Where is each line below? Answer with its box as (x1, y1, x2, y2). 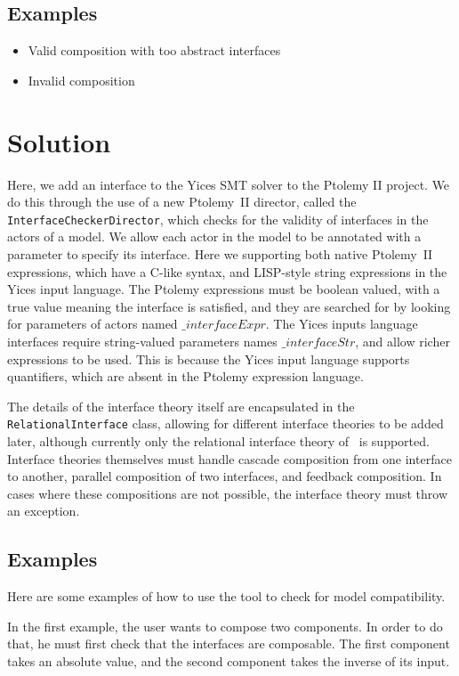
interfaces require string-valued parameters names (7, 331, 278, 350)
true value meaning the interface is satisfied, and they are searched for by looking (7, 297, 451, 315)
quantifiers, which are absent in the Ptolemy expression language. (7, 367, 364, 386)
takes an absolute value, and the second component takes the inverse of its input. (7, 651, 450, 670)
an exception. (7, 501, 80, 520)
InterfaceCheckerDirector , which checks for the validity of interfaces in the (7, 209, 429, 228)
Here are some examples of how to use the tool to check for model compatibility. (7, 587, 446, 606)
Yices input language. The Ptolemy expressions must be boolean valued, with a (7, 280, 440, 298)
